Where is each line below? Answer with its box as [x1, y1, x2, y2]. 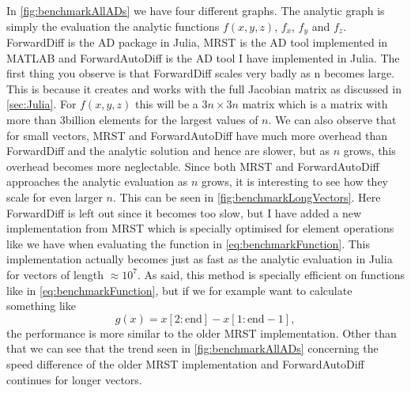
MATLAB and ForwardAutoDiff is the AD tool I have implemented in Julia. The [6, 49, 400, 66]
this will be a [134, 96, 198, 112]
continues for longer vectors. [6, 371, 142, 387]
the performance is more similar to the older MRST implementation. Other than [6, 324, 397, 341]
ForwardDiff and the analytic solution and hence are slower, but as [6, 142, 330, 159]
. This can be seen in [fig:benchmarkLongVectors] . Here [112, 188, 381, 205]
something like [6, 297, 76, 314]
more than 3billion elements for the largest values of [6, 111, 258, 128]
